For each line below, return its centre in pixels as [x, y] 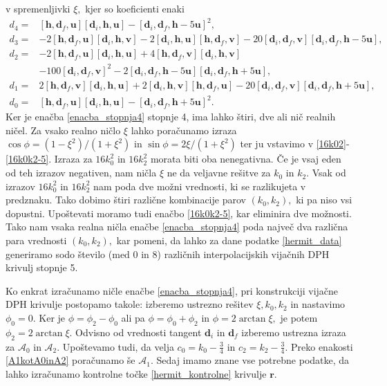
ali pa [133, 318]
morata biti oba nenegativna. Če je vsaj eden [246, 159]
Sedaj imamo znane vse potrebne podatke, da [253, 360]
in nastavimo [318, 304]
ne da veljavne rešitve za [219, 173]
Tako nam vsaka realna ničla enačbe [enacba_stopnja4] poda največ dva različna [177, 227]
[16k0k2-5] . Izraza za [49, 159]
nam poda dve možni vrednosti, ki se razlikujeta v [200, 186]
